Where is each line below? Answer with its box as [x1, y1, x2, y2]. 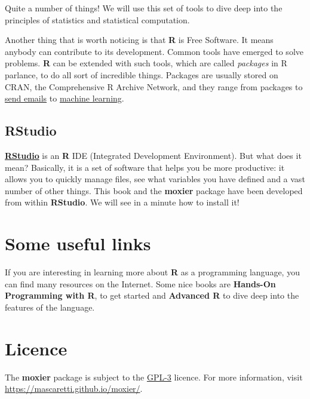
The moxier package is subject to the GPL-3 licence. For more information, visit [5, 370, 303, 383]
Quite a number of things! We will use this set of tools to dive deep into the [5, 2, 283, 14]
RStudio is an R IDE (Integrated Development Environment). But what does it [5, 149, 302, 161]
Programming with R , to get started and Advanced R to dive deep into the [5, 289, 299, 302]
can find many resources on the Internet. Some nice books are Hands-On [5, 277, 276, 290]
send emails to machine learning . [5, 92, 124, 105]
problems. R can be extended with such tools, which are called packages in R [5, 57, 287, 69]
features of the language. [5, 300, 95, 313]
